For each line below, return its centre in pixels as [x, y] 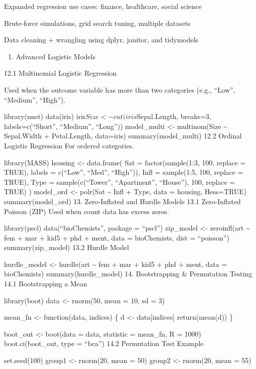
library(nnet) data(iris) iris [45, 116]
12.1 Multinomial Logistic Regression [60, 73]
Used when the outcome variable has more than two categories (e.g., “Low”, [120, 89]
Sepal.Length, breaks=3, [174, 116]
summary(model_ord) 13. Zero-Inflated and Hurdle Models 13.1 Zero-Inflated [123, 201]
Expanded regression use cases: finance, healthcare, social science [103, 6]
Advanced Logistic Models [55, 56]
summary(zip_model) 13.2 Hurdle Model [67, 247]
